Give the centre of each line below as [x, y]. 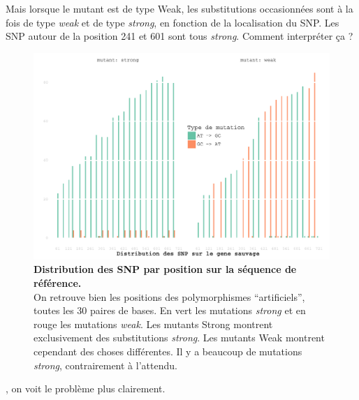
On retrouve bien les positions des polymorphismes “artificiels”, [169, 296]
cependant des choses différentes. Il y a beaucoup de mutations [168, 351]
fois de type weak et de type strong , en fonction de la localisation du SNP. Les [173, 22]
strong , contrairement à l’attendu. [105, 365]
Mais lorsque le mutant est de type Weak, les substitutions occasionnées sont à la [179, 8]
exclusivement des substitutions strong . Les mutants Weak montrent [179, 338]
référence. [58, 283]
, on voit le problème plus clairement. [86, 388]
